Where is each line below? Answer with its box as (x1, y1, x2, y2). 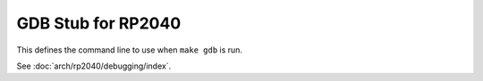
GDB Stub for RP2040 (16, 13, 182, 33)
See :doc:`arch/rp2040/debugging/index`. (16, 61, 172, 71)
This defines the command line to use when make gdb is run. (16, 45, 243, 55)
